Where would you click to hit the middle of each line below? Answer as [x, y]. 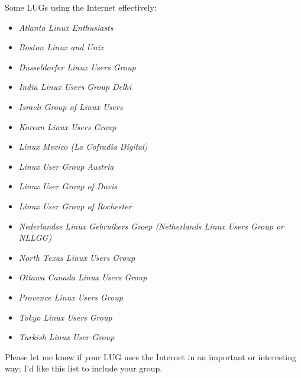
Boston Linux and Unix [61, 47]
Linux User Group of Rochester [75, 206]
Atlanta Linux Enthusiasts [66, 27]
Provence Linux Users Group [71, 297]
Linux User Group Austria [66, 166]
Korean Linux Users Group [67, 126]
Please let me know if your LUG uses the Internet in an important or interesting [150, 356]
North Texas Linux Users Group [77, 257]
